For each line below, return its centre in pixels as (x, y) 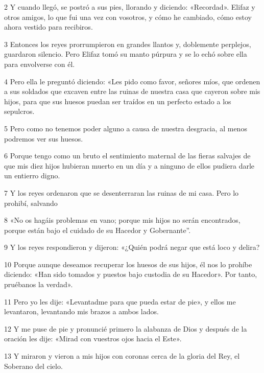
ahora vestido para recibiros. (49, 27)
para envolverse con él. (40, 64)
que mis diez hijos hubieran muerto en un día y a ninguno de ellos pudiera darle (129, 165)
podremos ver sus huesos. (44, 138)
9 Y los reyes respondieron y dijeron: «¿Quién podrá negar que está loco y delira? (132, 247)
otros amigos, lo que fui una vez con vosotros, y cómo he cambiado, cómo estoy (128, 17)
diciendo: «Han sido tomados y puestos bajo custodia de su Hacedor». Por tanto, (131, 274)
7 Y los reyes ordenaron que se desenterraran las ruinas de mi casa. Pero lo (122, 192)
